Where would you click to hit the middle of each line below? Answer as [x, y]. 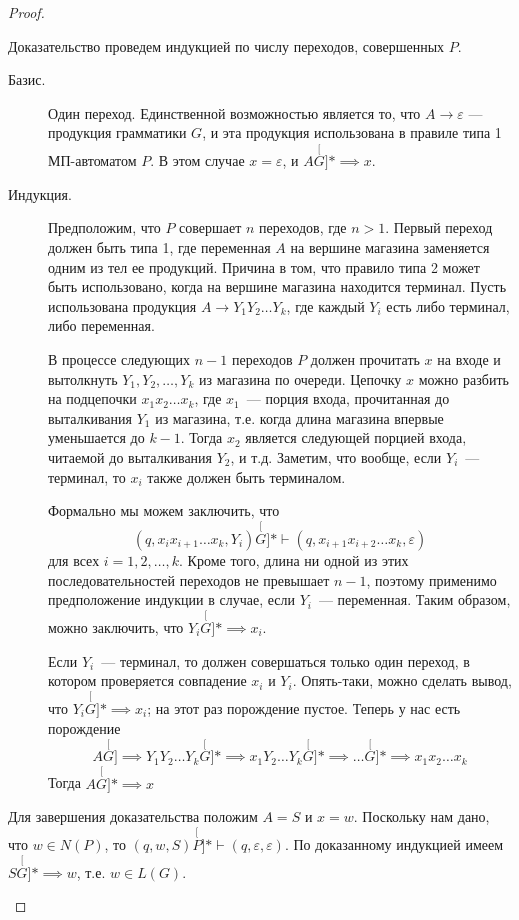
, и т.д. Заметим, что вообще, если [336, 456]
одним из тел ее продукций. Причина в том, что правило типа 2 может [264, 266]
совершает [210, 227]
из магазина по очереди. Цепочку [300, 378]
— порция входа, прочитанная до [348, 398]
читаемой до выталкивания [130, 456]
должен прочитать [365, 358]
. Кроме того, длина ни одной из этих [294, 559]
